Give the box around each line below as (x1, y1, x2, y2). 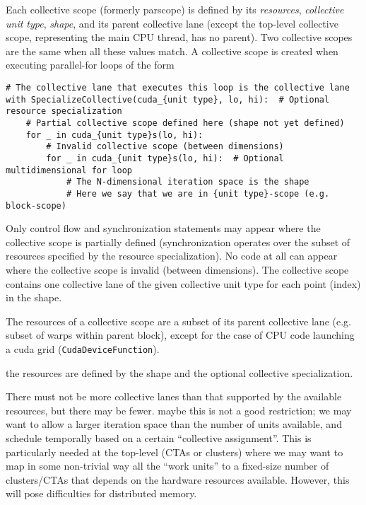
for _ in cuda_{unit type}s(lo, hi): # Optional (46, 153, 284, 163)
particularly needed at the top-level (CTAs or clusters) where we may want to (6, 444, 343, 459)
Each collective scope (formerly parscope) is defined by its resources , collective (6, 2, 344, 16)
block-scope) (6, 200, 66, 211)
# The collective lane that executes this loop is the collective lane (6, 82, 350, 93)
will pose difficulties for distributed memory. (6, 486, 197, 501)
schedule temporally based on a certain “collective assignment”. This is (6, 430, 312, 445)
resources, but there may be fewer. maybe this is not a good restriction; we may (6, 402, 352, 417)
